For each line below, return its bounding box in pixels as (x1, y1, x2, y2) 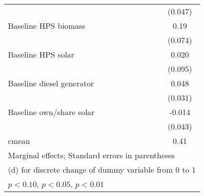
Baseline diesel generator (8, 77, 94, 89)
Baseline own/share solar (8, 106, 95, 118)
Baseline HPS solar (8, 49, 75, 60)
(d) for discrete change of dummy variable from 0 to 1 (8, 164, 196, 175)
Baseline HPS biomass (8, 20, 86, 31)
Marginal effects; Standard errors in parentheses (8, 149, 175, 161)
